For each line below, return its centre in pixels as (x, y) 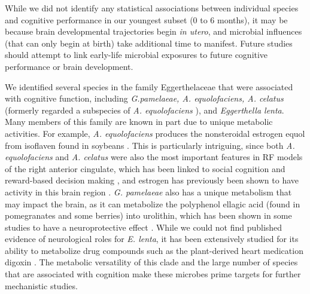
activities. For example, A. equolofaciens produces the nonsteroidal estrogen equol (155, 133)
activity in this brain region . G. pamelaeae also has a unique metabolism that (148, 192)
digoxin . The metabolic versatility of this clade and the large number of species (151, 262)
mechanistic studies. (41, 285)
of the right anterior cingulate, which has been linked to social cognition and (145, 168)
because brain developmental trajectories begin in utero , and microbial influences (154, 31)
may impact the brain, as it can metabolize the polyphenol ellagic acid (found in (153, 203)
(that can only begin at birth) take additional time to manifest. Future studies (149, 43)
